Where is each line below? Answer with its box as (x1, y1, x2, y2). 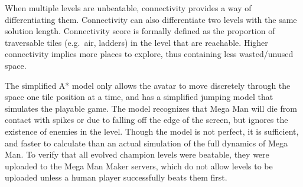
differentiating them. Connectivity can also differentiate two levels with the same (5, 13, 297, 25)
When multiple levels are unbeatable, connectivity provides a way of (5, 2, 252, 14)
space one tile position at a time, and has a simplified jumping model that (5, 91, 273, 103)
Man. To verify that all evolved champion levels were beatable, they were (5, 148, 269, 161)
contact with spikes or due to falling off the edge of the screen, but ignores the (5, 113, 288, 126)
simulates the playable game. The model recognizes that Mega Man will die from (5, 102, 297, 114)
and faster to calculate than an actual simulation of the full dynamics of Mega (5, 136, 288, 149)
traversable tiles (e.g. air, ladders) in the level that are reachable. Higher (5, 36, 268, 48)
